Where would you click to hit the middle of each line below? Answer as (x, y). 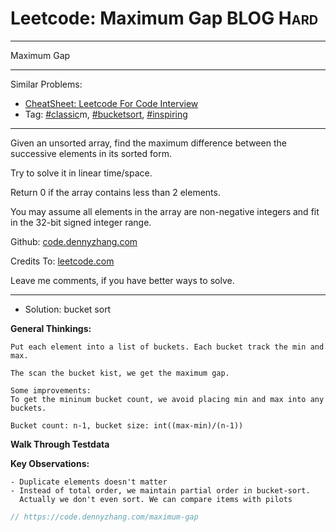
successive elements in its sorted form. (91, 153)
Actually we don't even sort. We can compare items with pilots (156, 499)
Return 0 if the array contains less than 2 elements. (115, 192)
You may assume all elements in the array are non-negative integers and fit (165, 211)
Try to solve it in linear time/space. (81, 173)
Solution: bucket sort (68, 309)
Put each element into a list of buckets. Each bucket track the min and (167, 347)
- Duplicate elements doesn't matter (89, 482)
